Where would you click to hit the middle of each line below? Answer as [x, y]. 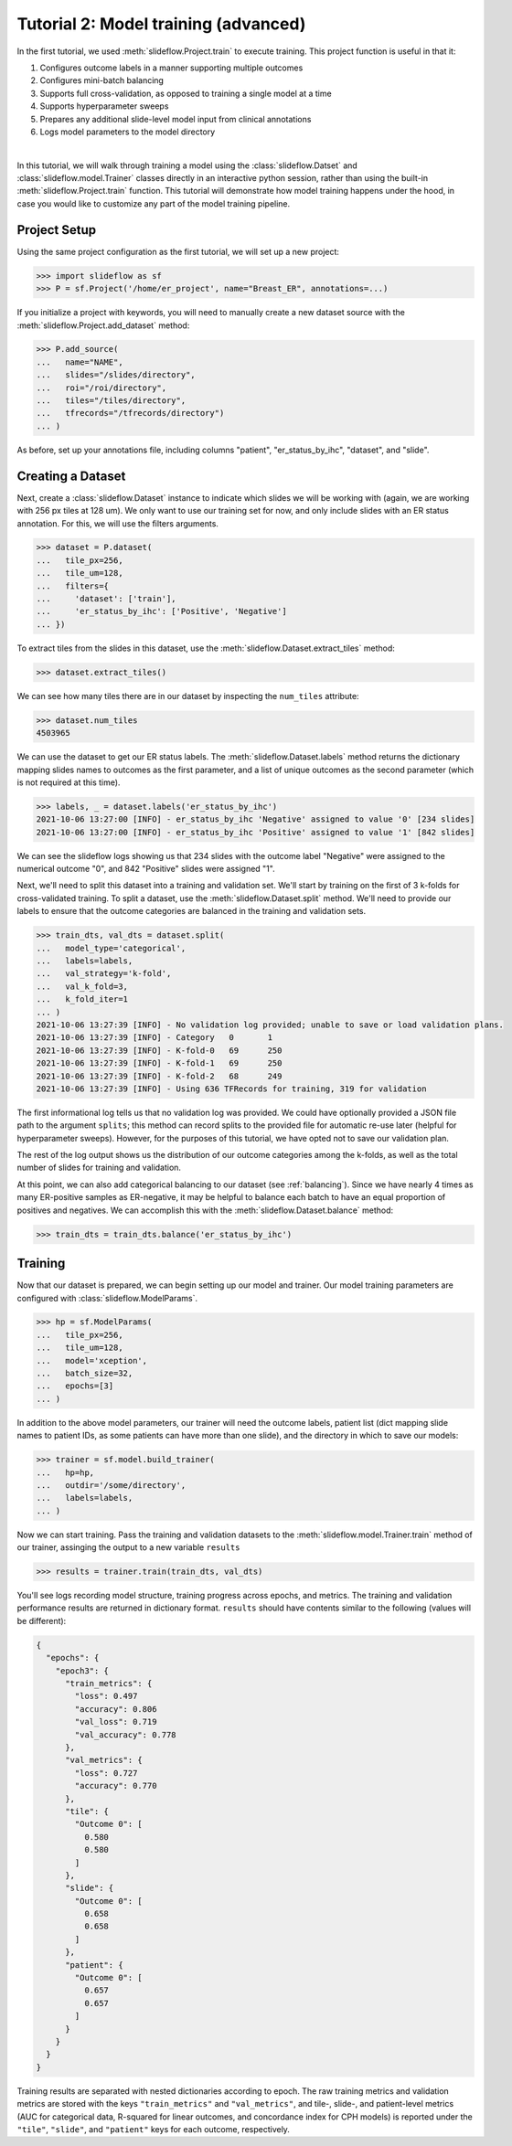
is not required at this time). [69, 782]
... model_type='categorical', [111, 948]
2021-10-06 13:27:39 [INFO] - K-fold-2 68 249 [159, 1076]
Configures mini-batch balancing [102, 80]
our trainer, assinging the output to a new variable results [128, 1547]
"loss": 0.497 [106, 1696]
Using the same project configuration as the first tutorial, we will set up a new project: [178, 251]
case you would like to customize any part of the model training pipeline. [154, 203]
